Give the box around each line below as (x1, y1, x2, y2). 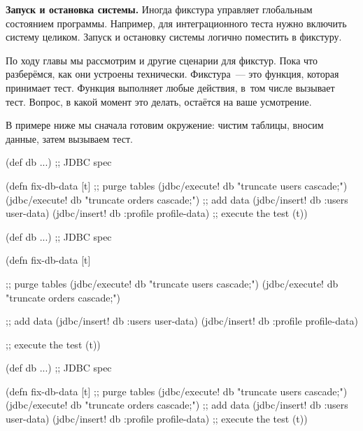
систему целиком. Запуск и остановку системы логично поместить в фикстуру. (6, 29, 342, 44)
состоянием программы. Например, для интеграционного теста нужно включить (6, 15, 347, 30)
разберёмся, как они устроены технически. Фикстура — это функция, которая (6, 66, 339, 81)
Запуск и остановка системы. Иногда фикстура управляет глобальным (6, 2, 313, 16)
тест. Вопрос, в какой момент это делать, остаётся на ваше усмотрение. (6, 94, 312, 108)
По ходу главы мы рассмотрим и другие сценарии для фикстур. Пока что (6, 52, 318, 67)
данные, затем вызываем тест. (6, 131, 133, 146)
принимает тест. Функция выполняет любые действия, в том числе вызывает (6, 80, 335, 94)
